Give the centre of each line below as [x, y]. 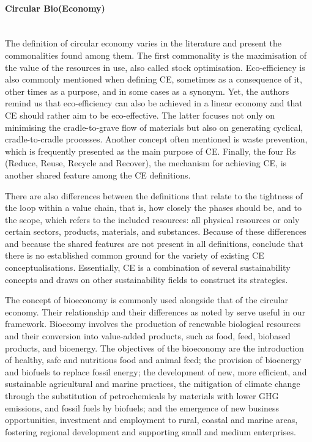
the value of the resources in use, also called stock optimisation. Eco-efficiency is [155, 67]
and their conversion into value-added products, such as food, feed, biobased [148, 336]
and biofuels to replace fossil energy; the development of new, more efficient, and [156, 371]
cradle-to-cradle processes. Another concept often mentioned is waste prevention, [156, 139]
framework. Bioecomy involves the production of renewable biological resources [153, 324]
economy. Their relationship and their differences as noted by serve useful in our [155, 311]
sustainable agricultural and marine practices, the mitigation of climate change [153, 384]
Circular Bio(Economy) [55, 8]
